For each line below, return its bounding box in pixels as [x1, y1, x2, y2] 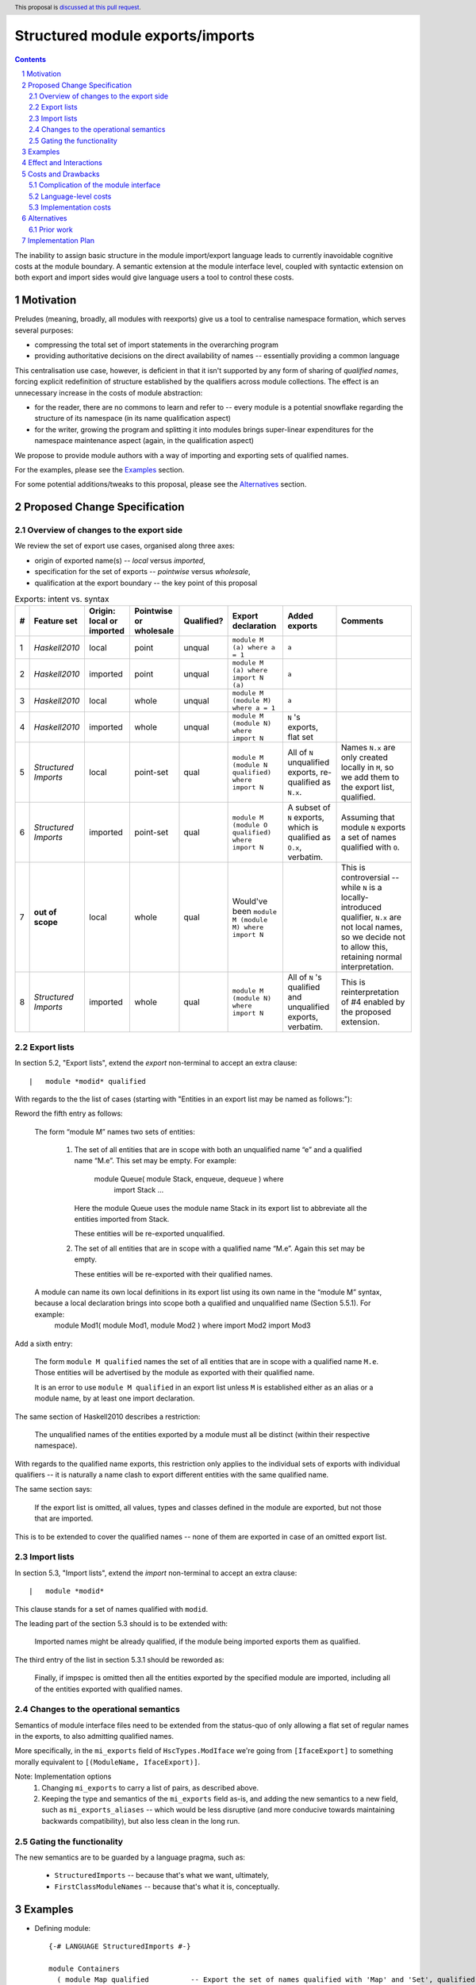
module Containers [48, 1964, 121, 1973]
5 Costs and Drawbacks [21, 169, 101, 179]
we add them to [340, 772, 400, 783]
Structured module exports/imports [14, 27, 255, 45]
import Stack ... [113, 1185, 164, 1195]
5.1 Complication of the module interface [29, 180, 161, 190]
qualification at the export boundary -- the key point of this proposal [34, 578, 258, 588]
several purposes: [14, 326, 74, 335]
